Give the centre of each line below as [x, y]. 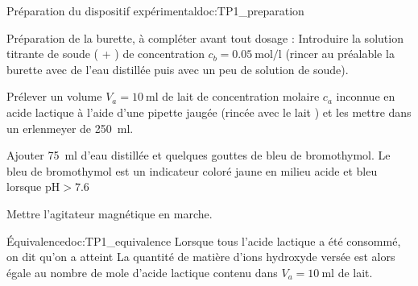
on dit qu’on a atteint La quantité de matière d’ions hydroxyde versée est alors [201, 257]
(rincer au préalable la [340, 54]
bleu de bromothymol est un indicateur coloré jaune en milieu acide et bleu [192, 170]
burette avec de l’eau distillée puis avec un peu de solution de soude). [178, 69]
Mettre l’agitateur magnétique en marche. [110, 213]
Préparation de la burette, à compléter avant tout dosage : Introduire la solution [205, 37]
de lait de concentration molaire [241, 96]
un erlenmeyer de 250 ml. [70, 128]
